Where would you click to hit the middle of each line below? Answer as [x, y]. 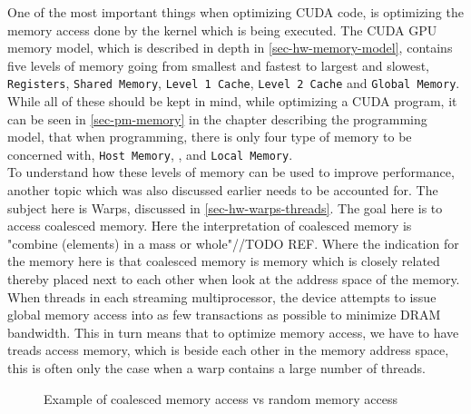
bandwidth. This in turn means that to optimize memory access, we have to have [233, 332]
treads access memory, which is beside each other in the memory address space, [228, 350]
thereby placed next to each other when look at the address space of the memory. [234, 279]
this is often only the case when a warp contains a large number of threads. [216, 368]
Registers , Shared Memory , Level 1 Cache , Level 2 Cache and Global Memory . [234, 83]
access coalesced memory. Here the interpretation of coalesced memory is [210, 226]
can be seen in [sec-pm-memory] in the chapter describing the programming [217, 118]
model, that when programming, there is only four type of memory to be [210, 137]
